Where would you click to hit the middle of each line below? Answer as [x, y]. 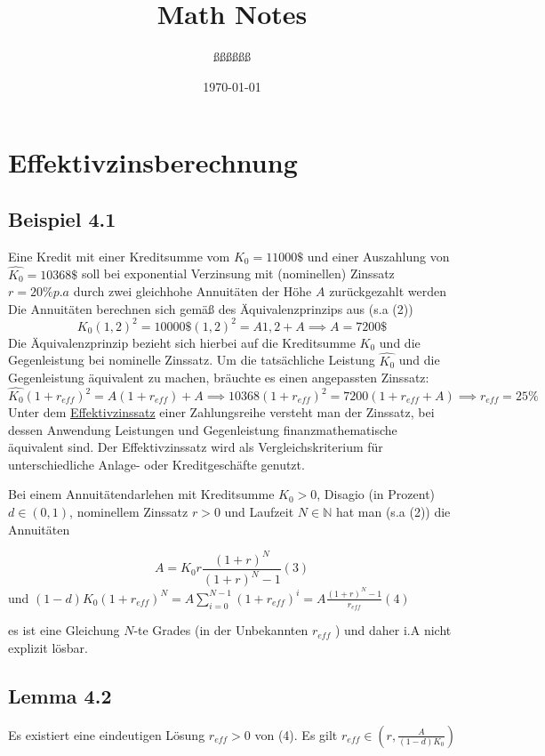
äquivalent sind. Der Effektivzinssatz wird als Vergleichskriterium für [196, 447]
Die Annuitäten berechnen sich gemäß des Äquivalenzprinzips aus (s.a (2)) [211, 308]
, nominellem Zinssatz [129, 511]
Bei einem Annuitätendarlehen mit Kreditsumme [141, 494]
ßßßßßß [232, 56]
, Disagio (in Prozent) [376, 494]
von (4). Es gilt [296, 734]
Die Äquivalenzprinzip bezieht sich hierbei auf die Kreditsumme [182, 342]
